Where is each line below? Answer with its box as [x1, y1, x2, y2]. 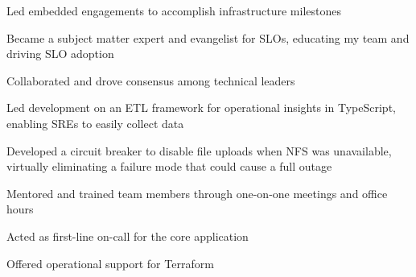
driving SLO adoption [6, 45, 114, 62]
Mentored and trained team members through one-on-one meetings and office [6, 184, 388, 201]
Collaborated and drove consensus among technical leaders [6, 72, 295, 89]
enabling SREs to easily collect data [6, 114, 184, 131]
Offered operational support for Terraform [6, 254, 214, 271]
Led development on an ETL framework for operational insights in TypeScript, [6, 99, 396, 116]
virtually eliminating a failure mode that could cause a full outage [6, 158, 332, 175]
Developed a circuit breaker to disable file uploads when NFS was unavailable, [6, 142, 392, 159]
